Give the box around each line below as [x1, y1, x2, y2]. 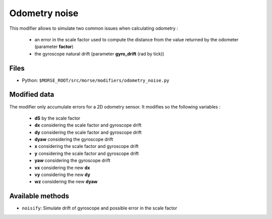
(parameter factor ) [34, 43, 74, 50]
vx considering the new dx [34, 165, 90, 171]
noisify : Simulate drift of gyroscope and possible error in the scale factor [22, 205, 177, 211]
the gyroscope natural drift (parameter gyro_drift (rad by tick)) [34, 50, 165, 57]
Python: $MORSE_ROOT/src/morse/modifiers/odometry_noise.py [22, 77, 170, 83]
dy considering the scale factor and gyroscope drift [34, 129, 142, 135]
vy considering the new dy [34, 172, 91, 178]
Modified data [9, 90, 54, 99]
